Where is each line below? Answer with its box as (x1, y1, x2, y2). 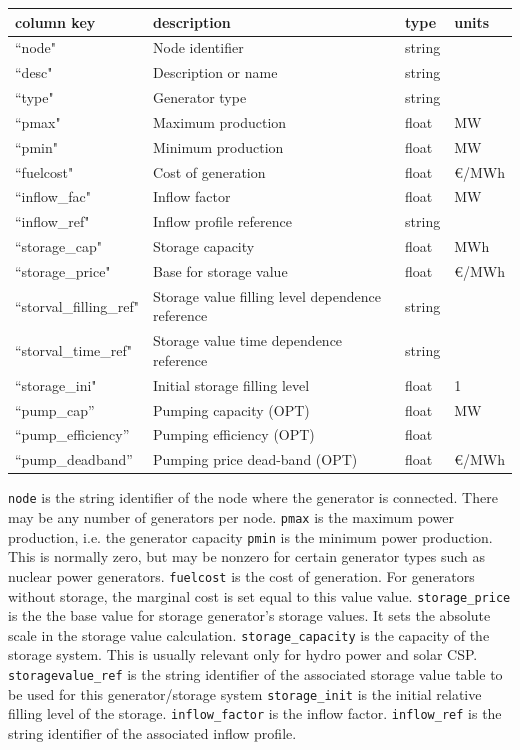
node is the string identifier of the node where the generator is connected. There (8, 487, 498, 508)
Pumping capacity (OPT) (153, 399, 310, 420)
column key (15, 11, 96, 32)
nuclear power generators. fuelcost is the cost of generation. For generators (8, 565, 475, 586)
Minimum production (153, 136, 284, 157)
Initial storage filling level (153, 374, 310, 395)
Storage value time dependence (153, 330, 343, 351)
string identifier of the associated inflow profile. (8, 722, 297, 743)
